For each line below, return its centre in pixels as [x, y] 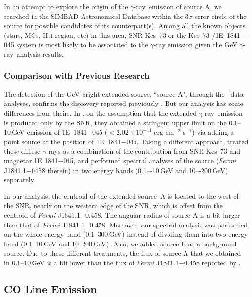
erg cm [164, 132]
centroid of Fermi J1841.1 [42, 215]
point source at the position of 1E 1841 [63, 141]
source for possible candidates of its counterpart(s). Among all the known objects [125, 26]
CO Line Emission [50, 288]
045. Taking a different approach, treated [187, 141]
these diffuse [22, 151]
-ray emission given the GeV [195, 44]
